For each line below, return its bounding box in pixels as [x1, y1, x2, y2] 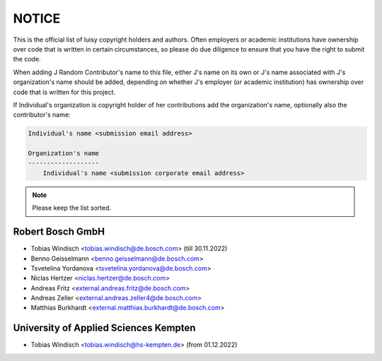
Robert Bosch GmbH [13, 226, 105, 238]
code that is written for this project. [13, 88, 116, 96]
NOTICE [13, 11, 61, 26]
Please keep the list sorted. [32, 203, 112, 212]
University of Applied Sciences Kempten [13, 322, 196, 334]
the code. [13, 55, 42, 64]
